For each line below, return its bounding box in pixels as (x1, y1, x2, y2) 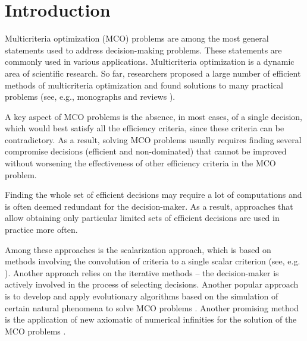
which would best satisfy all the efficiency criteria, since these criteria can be (5, 122, 284, 134)
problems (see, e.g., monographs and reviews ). (5, 90, 176, 103)
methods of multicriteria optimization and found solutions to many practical (5, 78, 283, 91)
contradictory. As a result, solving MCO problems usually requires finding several (5, 133, 302, 146)
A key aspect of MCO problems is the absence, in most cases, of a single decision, (5, 110, 302, 122)
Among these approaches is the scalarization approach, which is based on (5, 243, 271, 255)
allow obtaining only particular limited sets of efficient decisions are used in (5, 211, 280, 224)
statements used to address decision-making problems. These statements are (5, 43, 282, 56)
